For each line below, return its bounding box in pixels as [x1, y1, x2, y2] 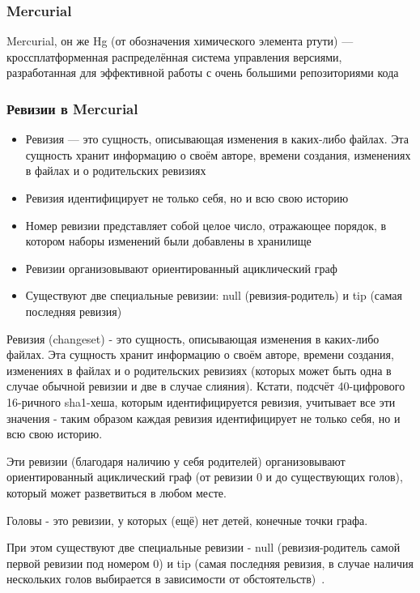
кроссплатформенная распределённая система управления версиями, [6, 48, 342, 65]
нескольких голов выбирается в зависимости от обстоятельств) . [6, 570, 325, 587]
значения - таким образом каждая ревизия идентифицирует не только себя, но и [6, 409, 401, 426]
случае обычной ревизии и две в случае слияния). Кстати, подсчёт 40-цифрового [6, 378, 405, 395]
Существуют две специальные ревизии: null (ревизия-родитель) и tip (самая [25, 287, 402, 304]
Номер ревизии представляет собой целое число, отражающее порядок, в [25, 216, 387, 233]
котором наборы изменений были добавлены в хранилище [25, 233, 312, 250]
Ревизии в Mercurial [6, 98, 138, 118]
